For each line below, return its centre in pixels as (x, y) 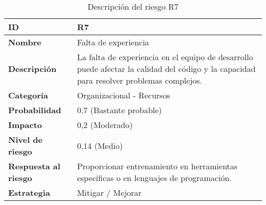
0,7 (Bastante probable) (119, 110)
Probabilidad (35, 110)
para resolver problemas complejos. (140, 80)
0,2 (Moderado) (105, 125)
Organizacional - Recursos (124, 95)
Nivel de (26, 139)
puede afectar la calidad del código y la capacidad (166, 69)
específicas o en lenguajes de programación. (154, 178)
